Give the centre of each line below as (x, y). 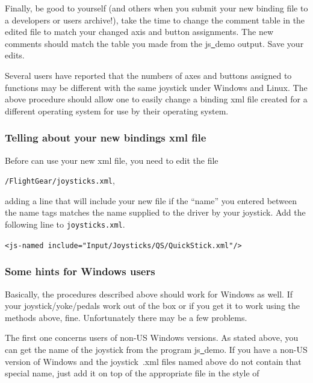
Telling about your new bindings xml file (106, 138)
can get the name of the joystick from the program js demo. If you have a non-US (156, 349)
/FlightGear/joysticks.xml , (60, 180)
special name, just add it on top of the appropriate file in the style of (132, 373)
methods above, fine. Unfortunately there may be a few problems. (126, 317)
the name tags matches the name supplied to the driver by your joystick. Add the (155, 212)
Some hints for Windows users (80, 271)
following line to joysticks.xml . (65, 224)
